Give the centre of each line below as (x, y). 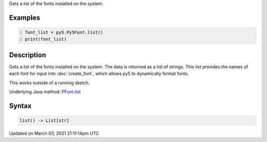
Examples (25, 18)
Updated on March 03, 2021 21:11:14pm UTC (54, 134)
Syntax (20, 106)
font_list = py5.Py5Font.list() (64, 32)
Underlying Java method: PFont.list (45, 92)
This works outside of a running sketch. (49, 83)
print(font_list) (46, 39)
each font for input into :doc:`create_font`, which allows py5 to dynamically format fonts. (99, 73)
